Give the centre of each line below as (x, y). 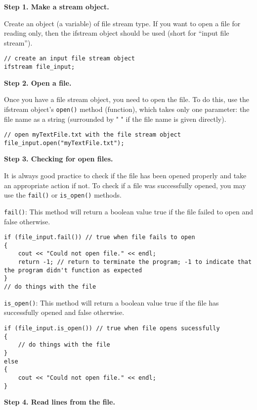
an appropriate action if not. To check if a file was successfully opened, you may (125, 185)
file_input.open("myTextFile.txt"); (64, 143)
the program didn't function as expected (73, 270)
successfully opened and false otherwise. (64, 312)
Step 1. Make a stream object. (57, 6)
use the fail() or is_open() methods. (63, 195)
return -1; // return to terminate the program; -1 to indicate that (135, 262)
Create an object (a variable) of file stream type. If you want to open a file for (122, 23)
